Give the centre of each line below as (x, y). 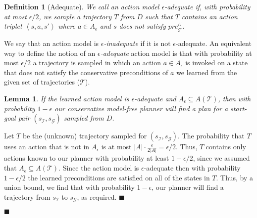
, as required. (97, 196)
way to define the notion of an (50, 53)
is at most (116, 147)
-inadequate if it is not (137, 43)
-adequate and (155, 98)
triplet (13, 26)
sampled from (84, 118)
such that (159, 16)
